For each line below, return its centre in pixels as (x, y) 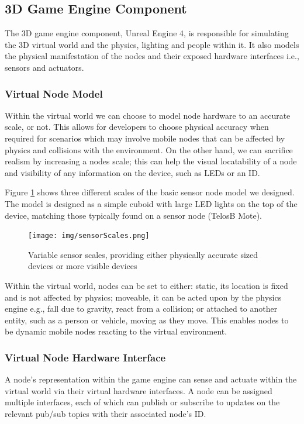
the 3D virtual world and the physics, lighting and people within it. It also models (152, 44)
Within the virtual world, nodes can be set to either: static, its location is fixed (146, 285)
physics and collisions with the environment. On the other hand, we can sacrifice (149, 149)
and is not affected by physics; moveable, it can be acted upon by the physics (143, 297)
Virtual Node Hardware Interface (85, 357)
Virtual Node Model (54, 93)
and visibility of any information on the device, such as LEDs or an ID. (132, 172)
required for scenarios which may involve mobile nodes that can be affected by (145, 138)
